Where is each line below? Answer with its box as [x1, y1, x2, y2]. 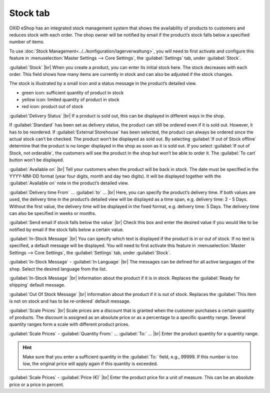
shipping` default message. [9, 282, 65, 288]
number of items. [9, 39, 44, 45]
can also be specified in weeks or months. [9, 210, 96, 216]
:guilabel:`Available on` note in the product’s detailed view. [9, 180, 129, 186]
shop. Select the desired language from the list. [9, 265, 107, 272]
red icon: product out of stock [21, 103, 83, 109]
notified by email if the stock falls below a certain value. [9, 226, 124, 232]
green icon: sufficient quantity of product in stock [21, 89, 124, 95]
